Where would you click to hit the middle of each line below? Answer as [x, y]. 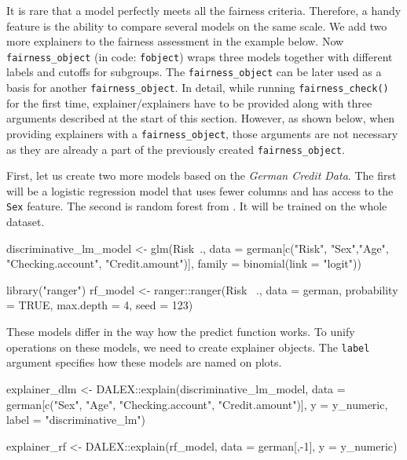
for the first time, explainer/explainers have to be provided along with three [189, 102]
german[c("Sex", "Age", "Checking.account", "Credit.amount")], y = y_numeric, [197, 404]
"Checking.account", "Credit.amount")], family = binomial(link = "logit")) [184, 263]
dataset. [26, 222]
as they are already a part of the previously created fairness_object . [176, 149]
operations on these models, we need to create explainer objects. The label [188, 347]
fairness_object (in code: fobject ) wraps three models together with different [200, 56]
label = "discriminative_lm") [76, 420]
